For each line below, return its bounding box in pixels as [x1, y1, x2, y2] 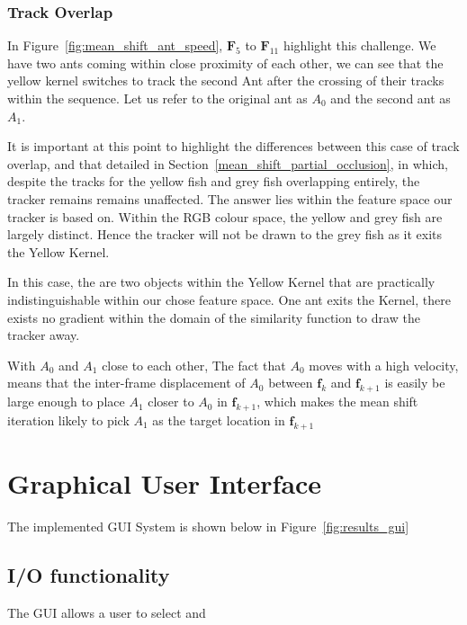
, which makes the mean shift [256, 392, 418, 411]
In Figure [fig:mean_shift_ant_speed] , [7, 36, 223, 55]
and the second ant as [330, 89, 451, 107]
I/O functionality [7, 560, 170, 588]
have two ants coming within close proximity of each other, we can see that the [7, 53, 444, 72]
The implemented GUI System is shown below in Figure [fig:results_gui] [7, 516, 409, 535]
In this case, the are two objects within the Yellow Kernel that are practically [7, 272, 436, 291]
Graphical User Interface [7, 464, 322, 501]
